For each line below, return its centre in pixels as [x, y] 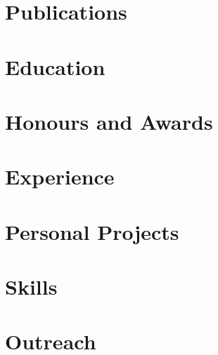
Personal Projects [92, 231]
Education [55, 66]
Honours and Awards [109, 121]
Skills [31, 287]
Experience [60, 176]
